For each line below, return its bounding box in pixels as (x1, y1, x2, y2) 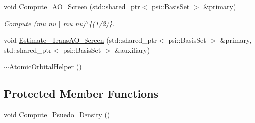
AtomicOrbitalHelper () (9, 61, 82, 72)
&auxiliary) (115, 44, 150, 55)
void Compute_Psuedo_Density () (4, 109, 110, 120)
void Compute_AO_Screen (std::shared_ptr (4, 1, 140, 11)
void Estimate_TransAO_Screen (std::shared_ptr (4, 35, 157, 45)
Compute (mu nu (4, 18, 56, 28)
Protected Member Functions (4, 86, 159, 101)
